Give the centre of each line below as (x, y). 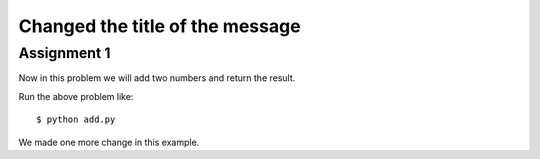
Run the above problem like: (76, 96)
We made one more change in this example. (109, 142)
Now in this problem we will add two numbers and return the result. (157, 78)
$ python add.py (76, 119)
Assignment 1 (64, 53)
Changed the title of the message (159, 26)
